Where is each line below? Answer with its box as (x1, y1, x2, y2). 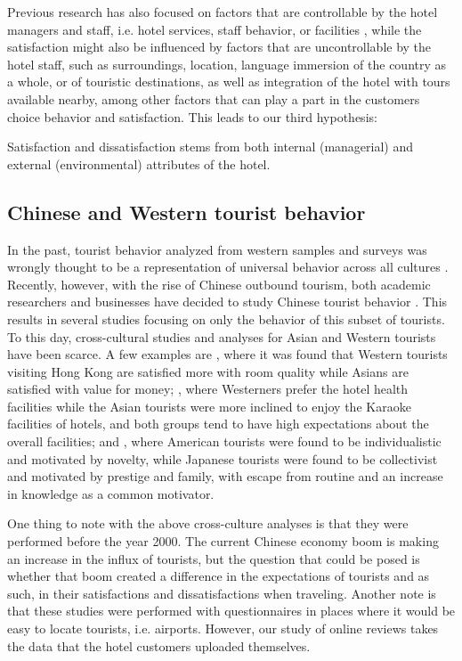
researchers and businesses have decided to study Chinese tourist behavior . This (7, 292, 448, 311)
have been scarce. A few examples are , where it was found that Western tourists (7, 345, 448, 363)
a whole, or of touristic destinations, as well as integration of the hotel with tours (7, 72, 450, 91)
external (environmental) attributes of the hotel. (7, 154, 271, 173)
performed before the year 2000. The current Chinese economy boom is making (7, 532, 439, 551)
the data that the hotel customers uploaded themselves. (7, 636, 311, 655)
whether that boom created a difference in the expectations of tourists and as (7, 567, 430, 585)
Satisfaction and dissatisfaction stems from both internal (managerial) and (7, 137, 414, 156)
